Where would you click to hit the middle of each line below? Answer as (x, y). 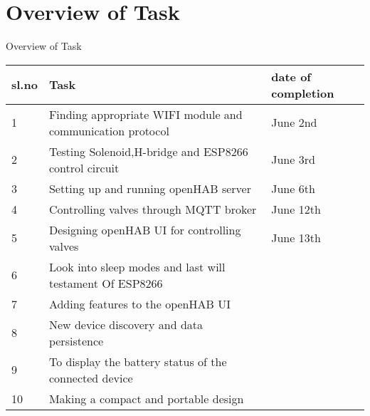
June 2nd (294, 123)
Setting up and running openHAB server (150, 188)
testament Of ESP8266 (106, 283)
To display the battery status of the (138, 361)
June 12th (296, 209)
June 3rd (293, 160)
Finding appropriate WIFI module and (146, 114)
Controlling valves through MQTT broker (153, 209)
